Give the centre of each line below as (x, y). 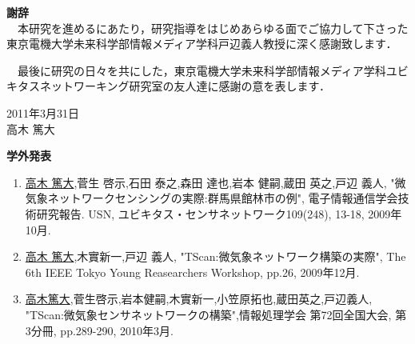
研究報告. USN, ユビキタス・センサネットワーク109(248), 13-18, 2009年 (219, 213)
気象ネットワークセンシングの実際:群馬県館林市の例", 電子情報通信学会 (211, 198)
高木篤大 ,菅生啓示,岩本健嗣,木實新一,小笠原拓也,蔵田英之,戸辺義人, (199, 299)
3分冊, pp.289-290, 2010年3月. (99, 330)
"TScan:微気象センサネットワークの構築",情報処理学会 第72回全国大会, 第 (216, 314)
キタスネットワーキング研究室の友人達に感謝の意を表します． (169, 86)
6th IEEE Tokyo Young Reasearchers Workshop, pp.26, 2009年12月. (192, 272)
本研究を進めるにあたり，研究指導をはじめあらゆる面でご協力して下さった (213, 28)
